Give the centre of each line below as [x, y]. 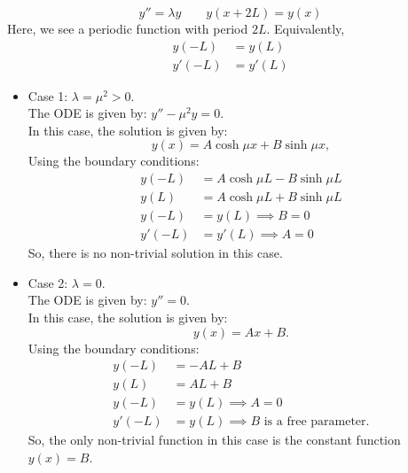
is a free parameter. [317, 422]
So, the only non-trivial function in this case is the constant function [214, 440]
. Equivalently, [306, 28]
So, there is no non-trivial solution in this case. [155, 253]
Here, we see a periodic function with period [128, 28]
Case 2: [48, 282]
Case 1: [48, 95]
